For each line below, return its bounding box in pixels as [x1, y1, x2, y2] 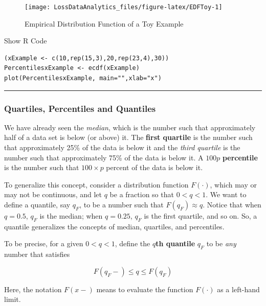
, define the [115, 238, 150, 249]
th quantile [156, 238, 195, 249]
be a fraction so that [109, 189, 174, 200]
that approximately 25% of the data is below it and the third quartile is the [4, 142, 240, 153]
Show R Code [4, 35, 47, 46]
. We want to [206, 189, 247, 200]
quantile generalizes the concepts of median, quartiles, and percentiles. [4, 221, 225, 231]
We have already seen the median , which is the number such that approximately [4, 122, 256, 132]
